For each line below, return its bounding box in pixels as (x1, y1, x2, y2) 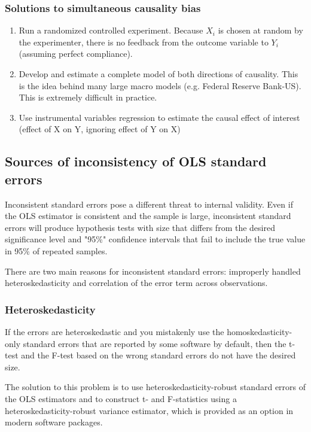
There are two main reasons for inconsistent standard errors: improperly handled (5, 264, 301, 277)
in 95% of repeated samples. (5, 244, 108, 257)
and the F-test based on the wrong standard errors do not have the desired (21, 349, 296, 361)
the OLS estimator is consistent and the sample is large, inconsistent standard (5, 209, 291, 222)
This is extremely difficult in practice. (19, 91, 157, 104)
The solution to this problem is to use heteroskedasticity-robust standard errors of (5, 381, 306, 393)
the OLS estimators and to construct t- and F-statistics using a (5, 392, 237, 404)
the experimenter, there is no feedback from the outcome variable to (19, 35, 269, 48)
